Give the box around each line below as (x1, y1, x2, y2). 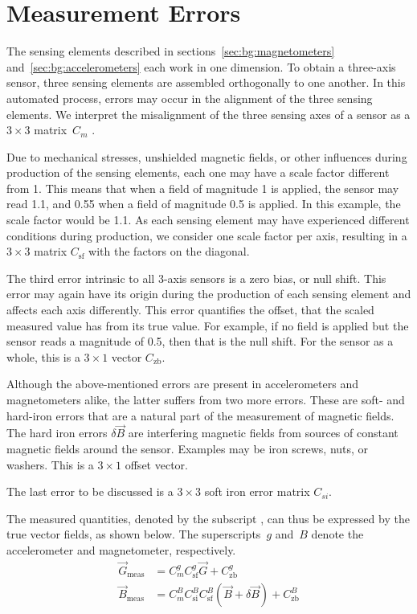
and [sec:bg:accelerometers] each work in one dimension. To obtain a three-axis (6, 58, 396, 75)
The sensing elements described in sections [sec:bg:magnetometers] (6, 43, 335, 59)
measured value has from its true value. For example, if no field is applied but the (6, 317, 409, 334)
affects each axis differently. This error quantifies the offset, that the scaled (6, 301, 374, 318)
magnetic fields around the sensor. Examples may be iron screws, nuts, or (6, 440, 369, 456)
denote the (311, 526, 364, 542)
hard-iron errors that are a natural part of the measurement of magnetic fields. (6, 407, 395, 424)
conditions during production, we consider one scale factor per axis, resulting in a (6, 227, 407, 244)
